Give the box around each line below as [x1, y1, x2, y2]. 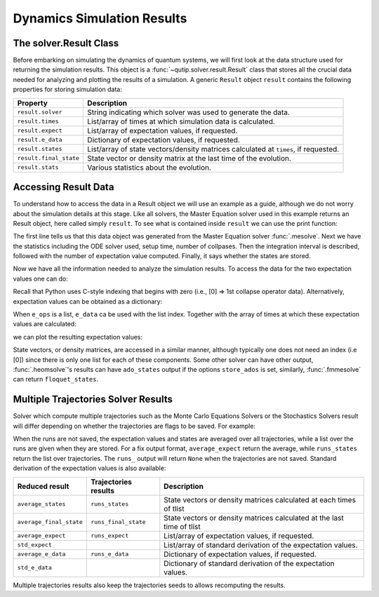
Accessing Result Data [13, 181, 114, 193]
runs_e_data [90, 551, 129, 558]
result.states [17, 145, 62, 153]
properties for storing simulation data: [13, 85, 123, 94]
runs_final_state [90, 518, 147, 526]
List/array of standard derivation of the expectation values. [164, 540, 358, 550]
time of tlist [164, 521, 201, 531]
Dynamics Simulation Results [13, 11, 187, 26]
